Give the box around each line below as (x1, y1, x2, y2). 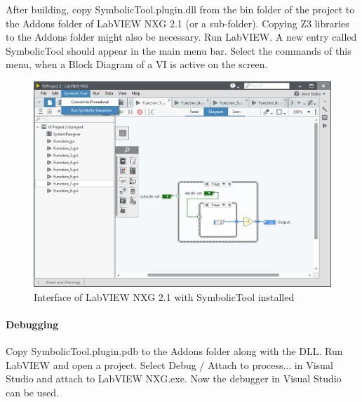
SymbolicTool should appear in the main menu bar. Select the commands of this (6, 43, 351, 58)
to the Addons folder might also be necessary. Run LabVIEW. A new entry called (6, 29, 357, 44)
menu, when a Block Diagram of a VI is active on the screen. (6, 57, 268, 72)
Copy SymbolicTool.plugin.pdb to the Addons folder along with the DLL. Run (6, 344, 343, 359)
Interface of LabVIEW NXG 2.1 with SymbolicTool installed (34, 289, 295, 304)
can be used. (6, 384, 59, 399)
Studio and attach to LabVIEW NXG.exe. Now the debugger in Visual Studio (6, 371, 342, 386)
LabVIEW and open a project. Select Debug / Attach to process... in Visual (6, 357, 333, 372)
